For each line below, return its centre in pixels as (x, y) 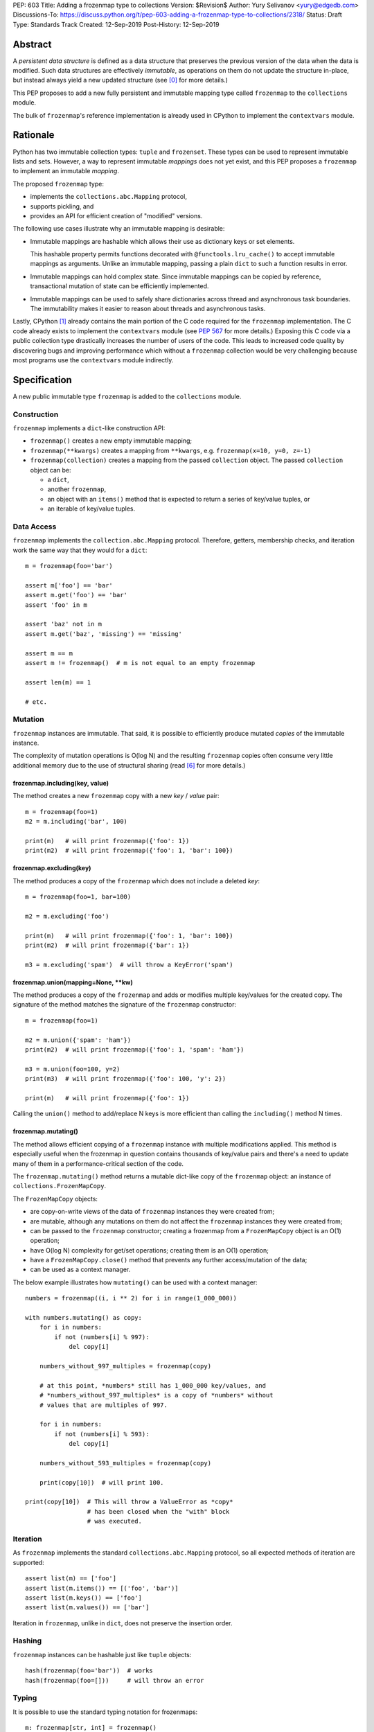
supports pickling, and (62, 206)
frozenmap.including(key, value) (61, 783)
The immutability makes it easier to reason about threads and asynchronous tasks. (148, 309)
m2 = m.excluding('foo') (67, 916)
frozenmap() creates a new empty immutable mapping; (111, 441)
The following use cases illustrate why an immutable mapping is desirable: (119, 229)
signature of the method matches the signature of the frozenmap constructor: (125, 1005)
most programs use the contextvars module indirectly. (93, 360)
